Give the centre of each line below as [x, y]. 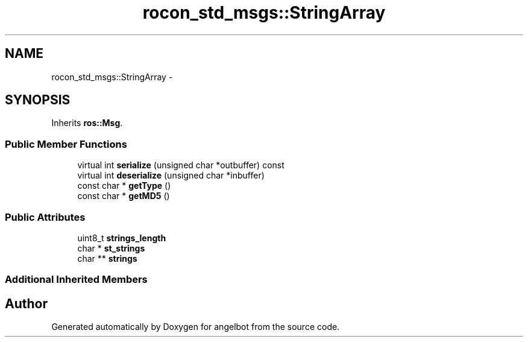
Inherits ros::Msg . [87, 123]
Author [26, 303]
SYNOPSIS [38, 100]
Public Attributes [45, 217]
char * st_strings [111, 248]
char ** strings [107, 258]
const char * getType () [124, 186]
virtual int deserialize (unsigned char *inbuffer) [171, 176]
